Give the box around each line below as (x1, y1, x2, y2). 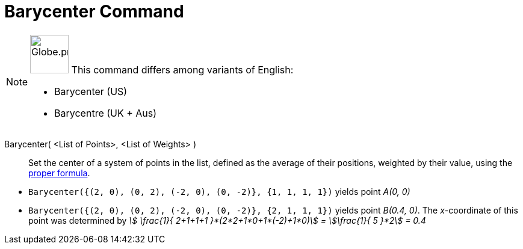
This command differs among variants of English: (71, 63, 294, 76)
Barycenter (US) (54, 85, 128, 97)
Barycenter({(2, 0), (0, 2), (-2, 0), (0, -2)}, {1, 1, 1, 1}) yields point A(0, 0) (28, 186, 410, 197)
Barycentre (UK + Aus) (54, 106, 157, 119)
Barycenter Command (4, 1, 184, 22)
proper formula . (28, 167, 90, 178)
